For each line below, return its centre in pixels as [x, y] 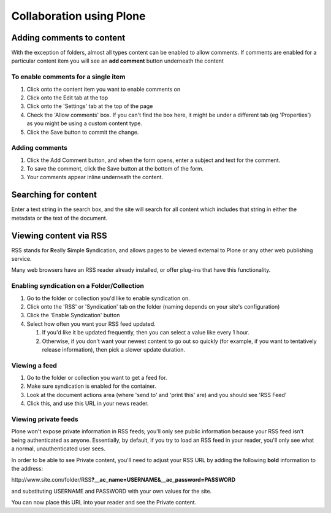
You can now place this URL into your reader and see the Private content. [104, 503]
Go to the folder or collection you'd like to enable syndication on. [108, 298]
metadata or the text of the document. [59, 218]
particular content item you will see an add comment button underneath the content [117, 61]
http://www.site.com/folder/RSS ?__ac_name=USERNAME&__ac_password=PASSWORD [124, 480]
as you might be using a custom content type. [85, 123]
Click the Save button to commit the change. [83, 132]
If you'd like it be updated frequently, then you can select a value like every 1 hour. [146, 333]
